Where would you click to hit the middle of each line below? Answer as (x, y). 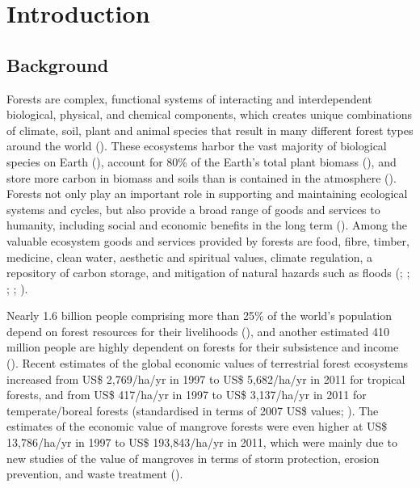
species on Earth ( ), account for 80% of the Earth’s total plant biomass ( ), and (202, 161)
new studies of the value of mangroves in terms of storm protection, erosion (193, 458)
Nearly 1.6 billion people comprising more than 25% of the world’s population (199, 316)
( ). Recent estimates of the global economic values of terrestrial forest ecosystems (208, 363)
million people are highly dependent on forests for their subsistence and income (203, 347)
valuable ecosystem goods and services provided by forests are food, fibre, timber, (208, 240)
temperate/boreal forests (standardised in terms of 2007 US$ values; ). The (193, 410)
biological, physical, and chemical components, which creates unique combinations (210, 114)
